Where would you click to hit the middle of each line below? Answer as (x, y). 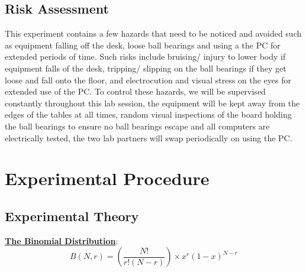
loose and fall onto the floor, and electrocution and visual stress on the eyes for (148, 80)
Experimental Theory (72, 216)
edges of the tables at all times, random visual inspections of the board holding (148, 114)
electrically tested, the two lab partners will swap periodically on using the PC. (149, 137)
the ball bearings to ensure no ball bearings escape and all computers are (137, 126)
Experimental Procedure (107, 178)
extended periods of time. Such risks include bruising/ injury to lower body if (145, 56)
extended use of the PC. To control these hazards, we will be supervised (135, 91)
